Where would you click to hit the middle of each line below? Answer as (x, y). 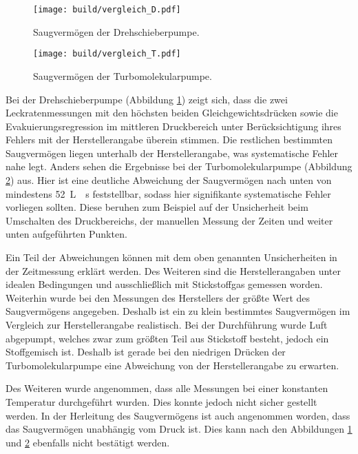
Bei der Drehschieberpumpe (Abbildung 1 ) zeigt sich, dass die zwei (147, 99)
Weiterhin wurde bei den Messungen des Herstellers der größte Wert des (158, 297)
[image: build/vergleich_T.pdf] (107, 54)
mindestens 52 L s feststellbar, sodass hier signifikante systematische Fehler (168, 193)
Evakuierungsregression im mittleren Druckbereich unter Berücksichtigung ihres (173, 126)
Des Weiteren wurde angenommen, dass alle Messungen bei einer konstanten (167, 388)
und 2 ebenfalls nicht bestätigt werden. (88, 442)
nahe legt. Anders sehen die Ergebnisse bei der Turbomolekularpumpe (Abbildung (179, 166)
